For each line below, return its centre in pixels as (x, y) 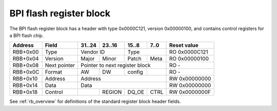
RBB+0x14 (25, 86)
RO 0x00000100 (189, 59)
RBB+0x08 (26, 65)
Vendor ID (93, 52)
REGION (112, 92)
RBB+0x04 (26, 59)
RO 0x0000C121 (189, 52)
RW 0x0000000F (190, 92)
